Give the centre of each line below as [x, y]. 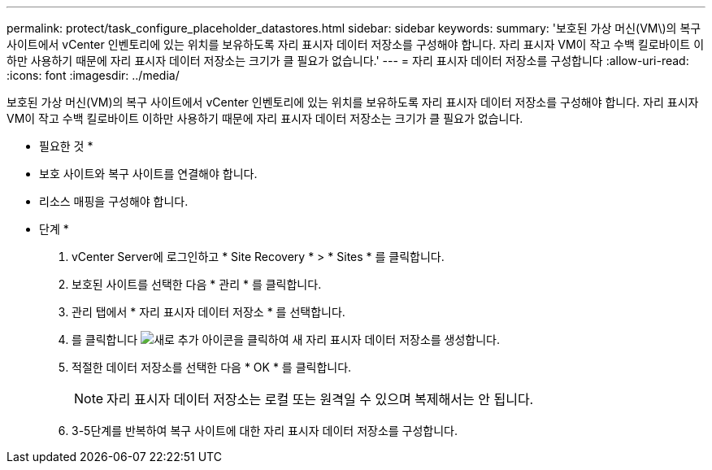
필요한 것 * [66, 146]
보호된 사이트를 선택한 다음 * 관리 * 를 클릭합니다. [197, 284]
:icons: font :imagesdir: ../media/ [93, 75]
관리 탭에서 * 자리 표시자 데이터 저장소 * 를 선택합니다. [208, 312]
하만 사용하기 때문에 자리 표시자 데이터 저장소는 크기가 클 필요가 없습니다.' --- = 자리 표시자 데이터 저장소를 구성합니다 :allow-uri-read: [348, 61]
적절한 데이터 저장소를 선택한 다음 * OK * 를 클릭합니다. [212, 367]
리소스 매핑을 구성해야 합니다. [114, 201]
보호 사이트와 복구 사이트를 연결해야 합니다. [148, 174]
